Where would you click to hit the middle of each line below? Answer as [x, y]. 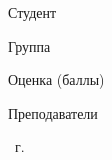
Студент [32, 12]
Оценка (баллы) [56, 79]
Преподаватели [53, 112]
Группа [29, 45]
